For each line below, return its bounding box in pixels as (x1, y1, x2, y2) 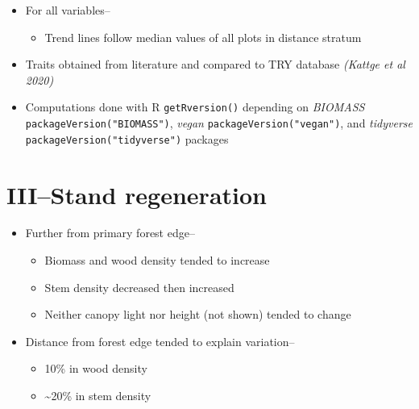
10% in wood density (44, 360, 147, 377)
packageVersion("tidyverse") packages (25, 130, 229, 147)
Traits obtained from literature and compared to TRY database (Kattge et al (25, 56, 405, 73)
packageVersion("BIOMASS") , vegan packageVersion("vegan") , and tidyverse (25, 115, 413, 131)
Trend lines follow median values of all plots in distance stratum (44, 28, 362, 45)
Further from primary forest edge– (25, 224, 195, 241)
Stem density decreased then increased (44, 278, 234, 295)
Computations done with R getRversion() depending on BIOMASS (25, 98, 365, 115)
